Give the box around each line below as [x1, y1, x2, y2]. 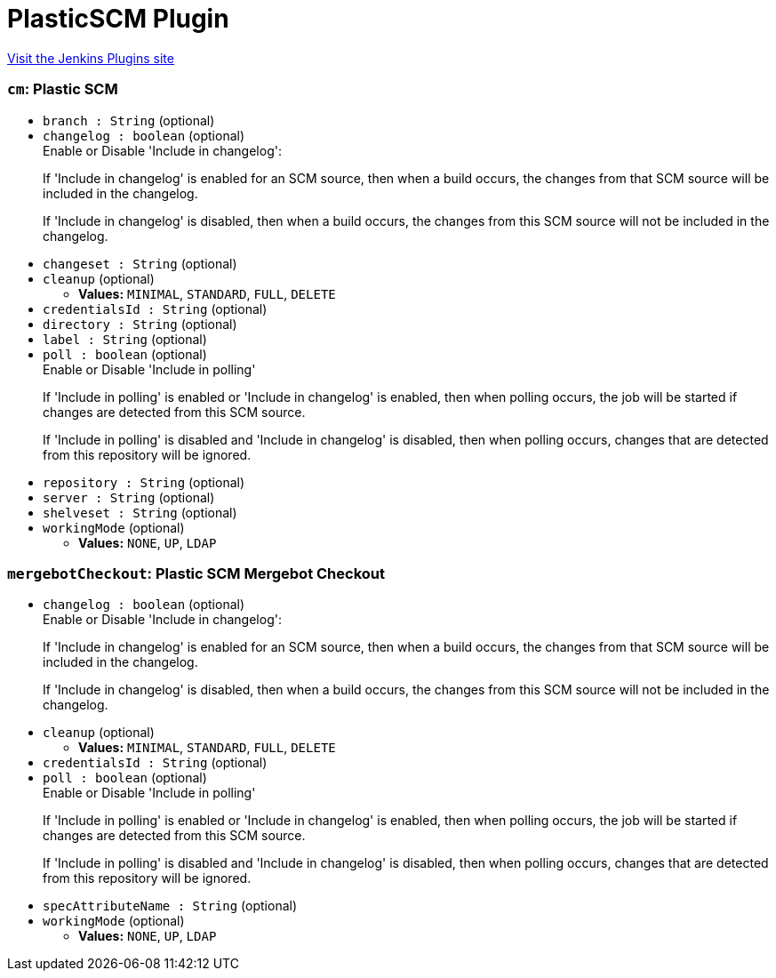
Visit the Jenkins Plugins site [7, 50, 174, 66]
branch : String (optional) [43, 112, 215, 128]
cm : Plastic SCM [7, 80, 118, 99]
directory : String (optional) [43, 316, 237, 332]
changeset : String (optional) [43, 255, 237, 271]
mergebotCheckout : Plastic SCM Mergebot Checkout [7, 564, 386, 582]
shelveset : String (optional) [43, 504, 237, 520]
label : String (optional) [43, 331, 207, 347]
